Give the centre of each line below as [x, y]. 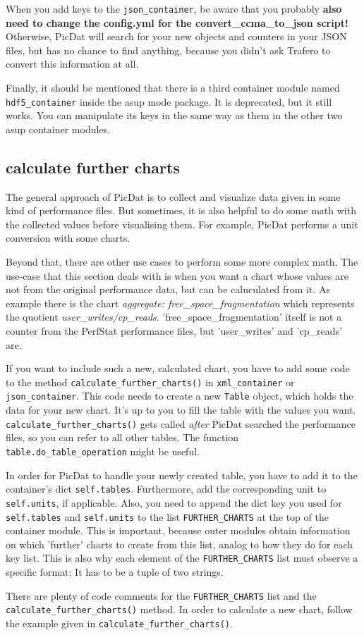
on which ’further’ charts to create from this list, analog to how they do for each [180, 544]
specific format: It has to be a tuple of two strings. [115, 572]
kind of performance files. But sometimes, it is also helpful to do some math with [181, 210]
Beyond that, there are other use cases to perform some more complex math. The [182, 262]
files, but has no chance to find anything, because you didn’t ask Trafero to [168, 50]
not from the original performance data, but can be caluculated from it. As [168, 289]
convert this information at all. [72, 64]
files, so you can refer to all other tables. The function [122, 437]
